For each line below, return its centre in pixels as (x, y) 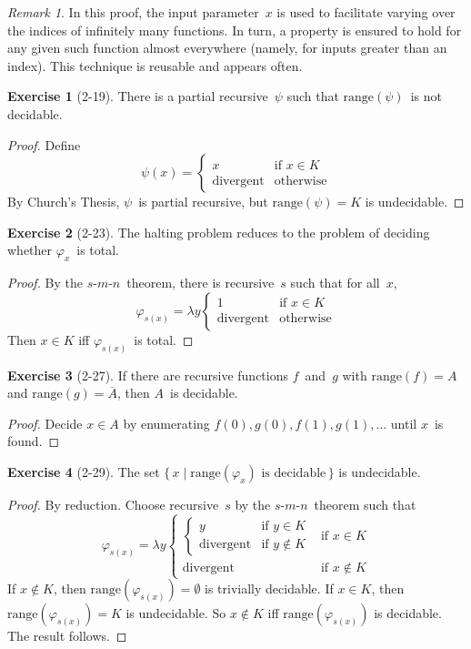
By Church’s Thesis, (64, 202)
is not (426, 96)
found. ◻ (34, 441)
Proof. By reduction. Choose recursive (113, 504)
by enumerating (166, 423)
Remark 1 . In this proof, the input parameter (133, 12)
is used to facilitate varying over (366, 12)
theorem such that (365, 504)
